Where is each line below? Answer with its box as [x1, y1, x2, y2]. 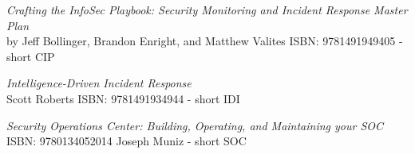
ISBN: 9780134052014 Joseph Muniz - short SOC [6, 133, 247, 149]
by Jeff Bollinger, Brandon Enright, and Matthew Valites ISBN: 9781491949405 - [6, 33, 403, 49]
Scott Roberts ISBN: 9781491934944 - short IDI [6, 90, 240, 106]
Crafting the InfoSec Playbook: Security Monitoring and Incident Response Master [6, 2, 408, 17]
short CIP [6, 48, 55, 64]
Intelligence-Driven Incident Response [6, 75, 192, 91]
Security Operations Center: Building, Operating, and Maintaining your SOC [6, 117, 384, 133]
